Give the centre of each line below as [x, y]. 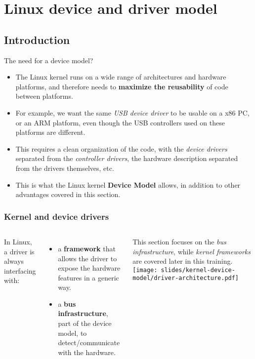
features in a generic [88, 277]
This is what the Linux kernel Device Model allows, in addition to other [128, 184]
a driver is [19, 251]
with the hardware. [87, 352]
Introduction [37, 39]
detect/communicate [89, 342]
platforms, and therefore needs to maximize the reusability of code [122, 86]
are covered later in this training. [183, 261]
